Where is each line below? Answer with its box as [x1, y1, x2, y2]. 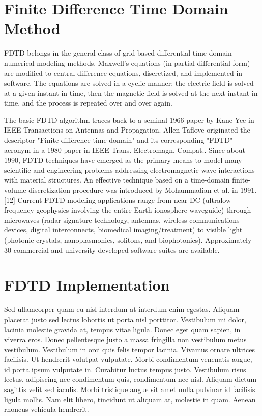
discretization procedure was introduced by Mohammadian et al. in [28, 185, 238, 195]
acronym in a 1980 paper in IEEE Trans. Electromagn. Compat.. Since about [4, 144, 245, 155]
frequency [4, 204, 34, 215]
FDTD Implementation [4, 274, 170, 295]
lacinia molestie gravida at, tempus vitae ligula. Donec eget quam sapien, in [4, 324, 241, 334]
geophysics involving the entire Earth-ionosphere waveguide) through [36, 204, 251, 215]
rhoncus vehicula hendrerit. [4, 404, 89, 414]
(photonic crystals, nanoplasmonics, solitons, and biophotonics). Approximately [4, 235, 252, 245]
